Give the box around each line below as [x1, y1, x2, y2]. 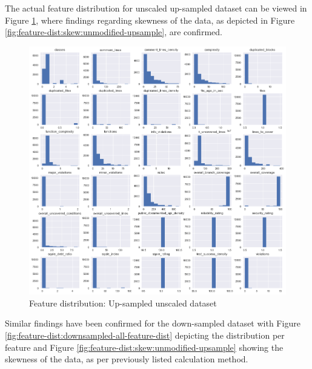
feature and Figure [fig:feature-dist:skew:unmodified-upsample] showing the [5, 340, 284, 353]
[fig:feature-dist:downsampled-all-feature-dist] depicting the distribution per [5, 328, 285, 341]
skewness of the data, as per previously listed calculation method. [5, 353, 248, 365]
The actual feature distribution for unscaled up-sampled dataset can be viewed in [5, 2, 307, 14]
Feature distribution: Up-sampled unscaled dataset [29, 296, 217, 309]
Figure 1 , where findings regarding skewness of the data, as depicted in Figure [5, 13, 295, 26]
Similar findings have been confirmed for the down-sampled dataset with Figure [5, 317, 300, 330]
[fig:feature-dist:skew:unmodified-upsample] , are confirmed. [5, 25, 222, 38]
